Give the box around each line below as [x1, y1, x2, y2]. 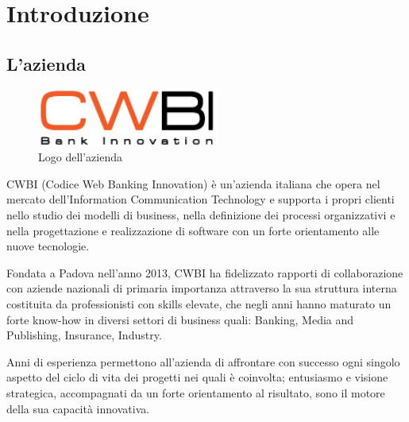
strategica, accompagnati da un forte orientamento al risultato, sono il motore [6, 384, 385, 401]
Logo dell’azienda [38, 149, 122, 165]
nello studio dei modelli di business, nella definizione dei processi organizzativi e [6, 207, 395, 223]
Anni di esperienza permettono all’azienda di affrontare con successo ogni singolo [6, 353, 400, 370]
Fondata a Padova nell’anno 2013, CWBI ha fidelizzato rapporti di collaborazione [6, 264, 403, 281]
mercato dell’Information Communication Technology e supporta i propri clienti [6, 191, 395, 207]
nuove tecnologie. [6, 238, 90, 254]
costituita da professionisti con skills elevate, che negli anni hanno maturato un [6, 295, 392, 312]
